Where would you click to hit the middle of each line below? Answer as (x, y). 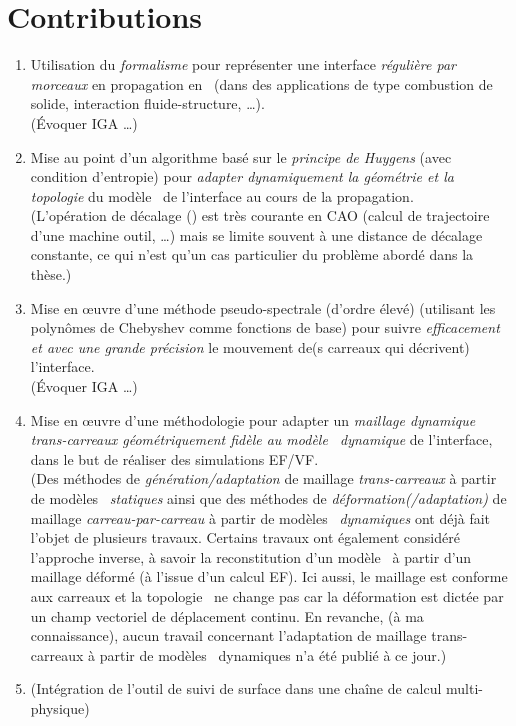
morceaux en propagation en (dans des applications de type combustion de (261, 83)
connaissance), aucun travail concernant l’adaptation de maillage (228, 635)
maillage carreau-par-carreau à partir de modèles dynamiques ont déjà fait (260, 517)
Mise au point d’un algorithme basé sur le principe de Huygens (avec (241, 156)
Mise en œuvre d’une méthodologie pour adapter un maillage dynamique (253, 419)
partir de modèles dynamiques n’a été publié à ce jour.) (273, 654)
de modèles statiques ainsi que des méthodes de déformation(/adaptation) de (268, 498)
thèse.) (51, 274)
